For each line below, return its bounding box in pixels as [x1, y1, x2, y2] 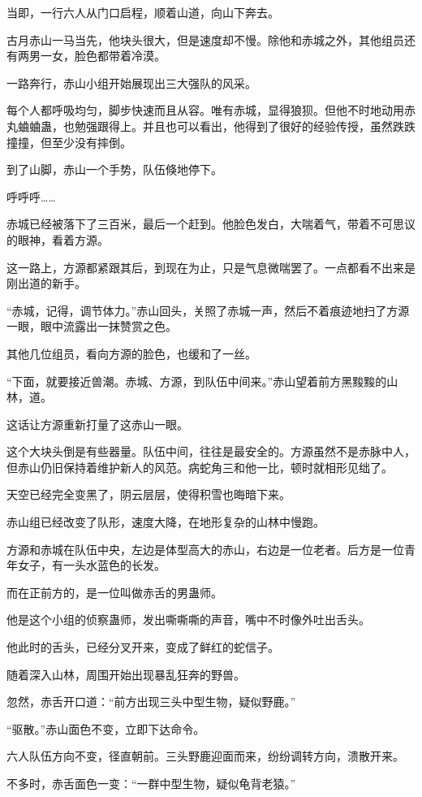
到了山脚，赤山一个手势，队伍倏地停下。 [6, 161, 222, 178]
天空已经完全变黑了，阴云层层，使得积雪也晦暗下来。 [6, 486, 291, 503]
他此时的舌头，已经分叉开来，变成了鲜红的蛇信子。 [6, 639, 279, 656]
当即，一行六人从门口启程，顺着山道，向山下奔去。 [6, 4, 279, 20]
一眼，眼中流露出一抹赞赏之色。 [6, 318, 177, 335]
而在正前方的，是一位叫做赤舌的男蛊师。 [6, 583, 222, 600]
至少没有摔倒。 [51, 133, 131, 150]
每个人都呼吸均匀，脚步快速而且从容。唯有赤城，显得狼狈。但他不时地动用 [6, 102, 404, 119]
